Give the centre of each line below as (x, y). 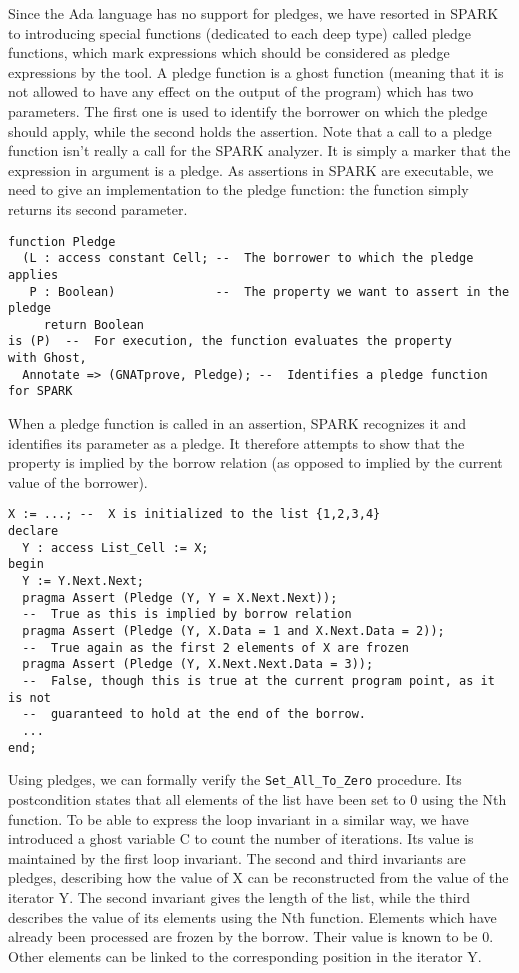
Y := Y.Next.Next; (83, 581)
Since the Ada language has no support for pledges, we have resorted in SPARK (253, 13)
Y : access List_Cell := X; (115, 547)
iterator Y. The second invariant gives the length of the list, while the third (239, 896)
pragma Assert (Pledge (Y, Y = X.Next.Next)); (180, 597)
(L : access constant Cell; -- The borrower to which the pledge (248, 258)
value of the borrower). (78, 481)
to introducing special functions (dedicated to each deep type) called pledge (239, 32)
